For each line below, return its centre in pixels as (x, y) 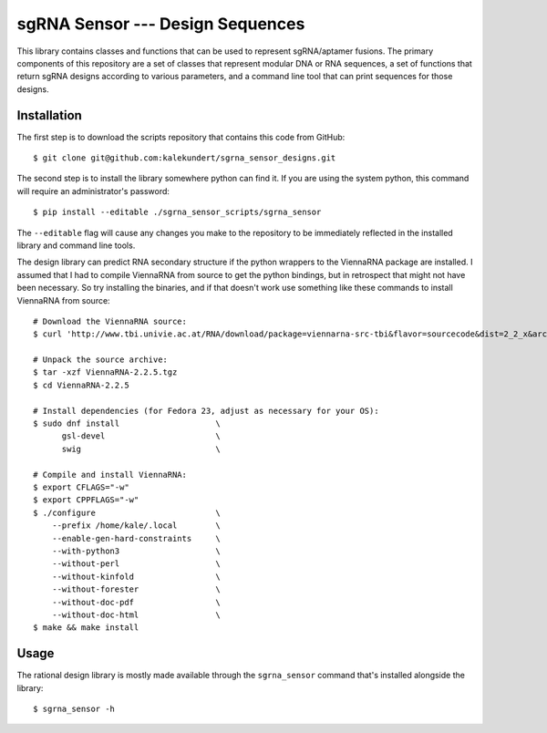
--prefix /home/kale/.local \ (136, 526)
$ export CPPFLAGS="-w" (86, 500)
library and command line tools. (76, 245)
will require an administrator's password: (93, 191)
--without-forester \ (136, 589)
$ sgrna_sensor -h (74, 708)
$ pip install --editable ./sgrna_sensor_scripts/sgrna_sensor (177, 212)
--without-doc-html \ (136, 614)
